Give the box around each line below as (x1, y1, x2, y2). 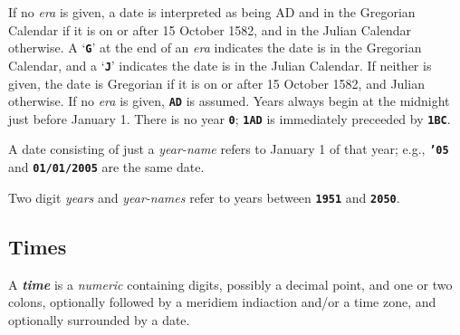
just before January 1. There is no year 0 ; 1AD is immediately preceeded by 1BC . (8, 109, 451, 128)
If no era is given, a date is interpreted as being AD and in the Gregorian (8, 3, 416, 21)
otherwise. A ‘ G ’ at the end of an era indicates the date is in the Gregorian (8, 38, 422, 57)
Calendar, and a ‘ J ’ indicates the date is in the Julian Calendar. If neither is (8, 55, 432, 74)
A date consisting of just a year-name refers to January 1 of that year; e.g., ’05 (8, 139, 449, 158)
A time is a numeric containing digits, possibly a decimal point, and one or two (8, 274, 453, 293)
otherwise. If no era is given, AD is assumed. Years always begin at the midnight (8, 91, 450, 110)
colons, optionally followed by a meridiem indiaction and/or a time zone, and (8, 292, 436, 311)
